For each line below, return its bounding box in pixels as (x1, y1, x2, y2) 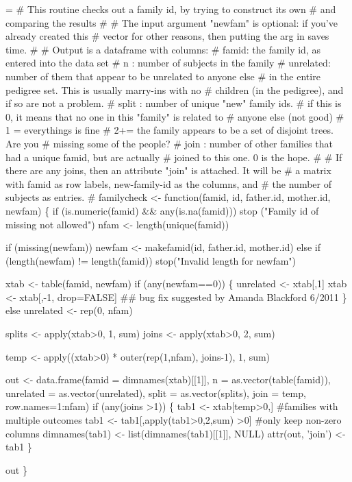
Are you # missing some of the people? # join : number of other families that (5, 136, 333, 150)
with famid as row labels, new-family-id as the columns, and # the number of (5, 176, 331, 191)
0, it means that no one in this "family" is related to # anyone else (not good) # (5, 109, 344, 123)
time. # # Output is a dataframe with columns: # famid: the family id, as (5, 42, 320, 56)
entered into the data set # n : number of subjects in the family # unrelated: (5, 56, 331, 70)
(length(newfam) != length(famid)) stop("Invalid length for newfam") (5, 253, 297, 267)
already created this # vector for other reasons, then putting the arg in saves (5, 29, 329, 43)
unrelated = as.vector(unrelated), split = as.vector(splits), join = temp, (5, 385, 306, 400)
